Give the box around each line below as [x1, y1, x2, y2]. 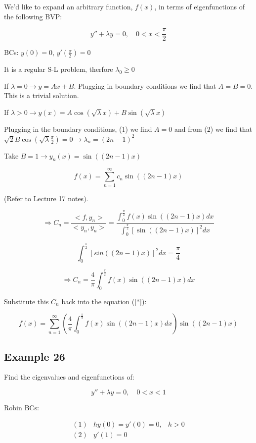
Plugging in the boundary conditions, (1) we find [4, 124, 152, 134]
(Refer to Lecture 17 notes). [4, 193, 88, 203]
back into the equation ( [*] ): [61, 296, 147, 306]
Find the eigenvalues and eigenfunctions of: [4, 372, 134, 382]
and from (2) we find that [174, 124, 253, 134]
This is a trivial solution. [4, 90, 79, 101]
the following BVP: [4, 11, 62, 21]
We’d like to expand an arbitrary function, [4, 1, 133, 11]
